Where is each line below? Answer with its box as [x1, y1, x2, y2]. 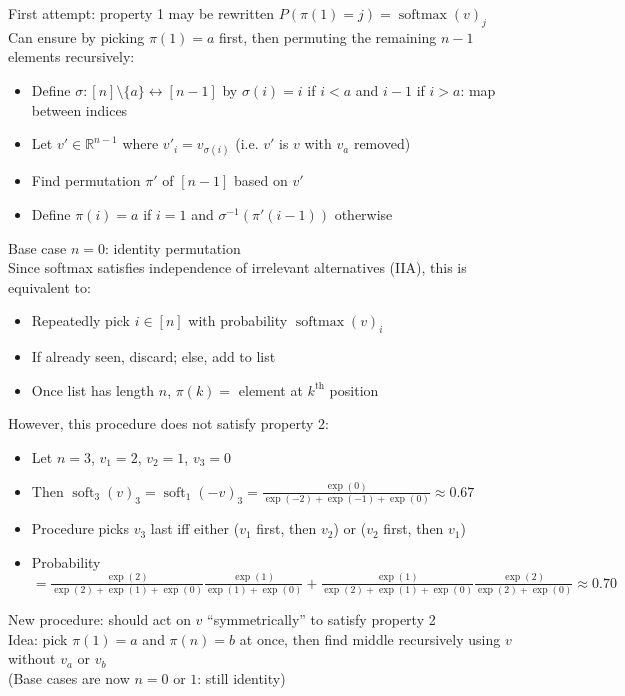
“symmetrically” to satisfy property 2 [207, 608, 436, 629]
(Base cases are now [8, 667, 130, 688]
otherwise [334, 203, 393, 224]
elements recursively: [8, 46, 135, 67]
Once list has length [31, 379, 155, 400]
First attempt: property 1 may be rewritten [8, 3, 275, 23]
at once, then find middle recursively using [239, 628, 501, 649]
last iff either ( [150, 518, 240, 539]
